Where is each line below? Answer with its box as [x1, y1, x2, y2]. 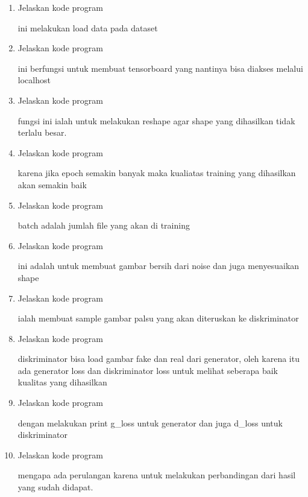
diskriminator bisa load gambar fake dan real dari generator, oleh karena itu [17, 352, 300, 365]
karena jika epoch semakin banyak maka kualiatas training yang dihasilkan [17, 166, 296, 179]
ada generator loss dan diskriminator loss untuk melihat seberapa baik [17, 364, 278, 376]
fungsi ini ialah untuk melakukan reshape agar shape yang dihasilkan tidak [17, 114, 295, 127]
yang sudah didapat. [17, 481, 93, 493]
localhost [17, 74, 51, 86]
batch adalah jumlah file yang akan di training [17, 219, 190, 232]
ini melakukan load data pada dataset [17, 21, 158, 34]
